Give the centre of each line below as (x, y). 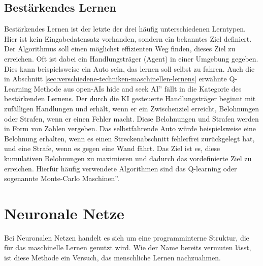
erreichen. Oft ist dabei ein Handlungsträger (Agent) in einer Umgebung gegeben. (131, 58)
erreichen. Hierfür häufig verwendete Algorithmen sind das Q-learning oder (121, 168)
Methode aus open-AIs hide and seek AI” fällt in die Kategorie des (138, 88)
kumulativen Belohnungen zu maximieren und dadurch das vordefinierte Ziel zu (128, 158)
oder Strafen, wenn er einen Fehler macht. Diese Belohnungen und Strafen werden (131, 118)
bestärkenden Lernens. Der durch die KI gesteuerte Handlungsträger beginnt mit (130, 98)
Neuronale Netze (64, 213)
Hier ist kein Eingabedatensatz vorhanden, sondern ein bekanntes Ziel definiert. (128, 38)
